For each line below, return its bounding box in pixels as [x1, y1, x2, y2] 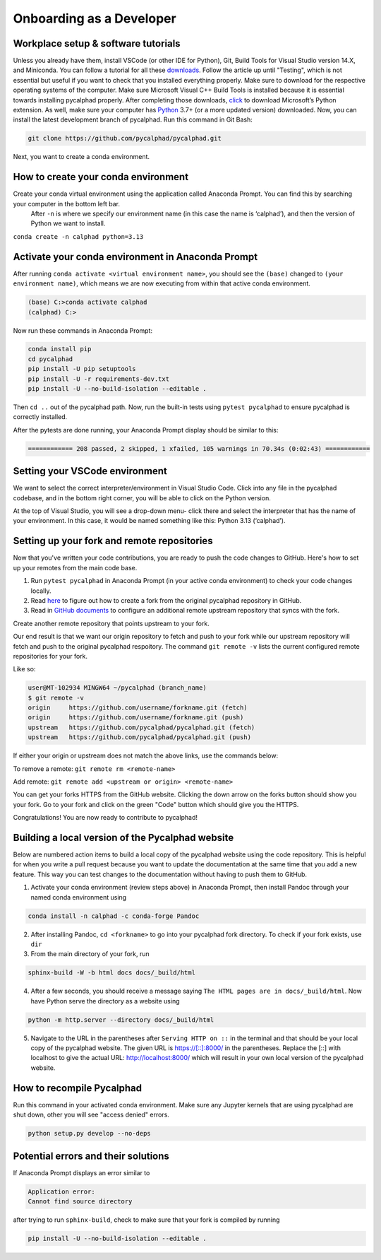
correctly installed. [13, 413, 68, 421]
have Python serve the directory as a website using [30, 996, 180, 1005]
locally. [30, 587, 52, 595]
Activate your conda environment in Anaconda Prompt [13, 251, 258, 263]
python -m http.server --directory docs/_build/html [28, 1015, 214, 1024]
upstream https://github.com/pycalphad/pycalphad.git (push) [28, 734, 252, 741]
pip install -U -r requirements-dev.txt [28, 375, 169, 383]
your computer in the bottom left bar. [13, 199, 120, 208]
